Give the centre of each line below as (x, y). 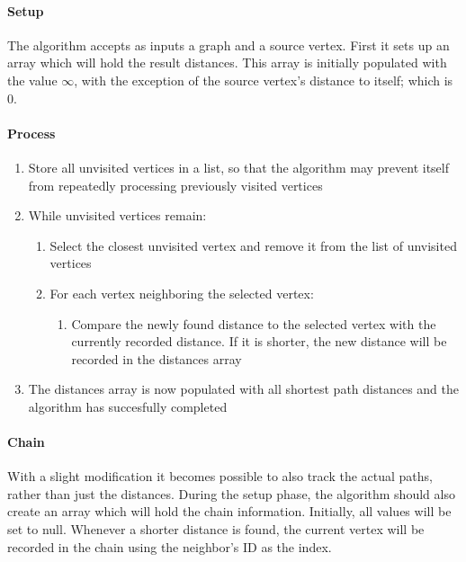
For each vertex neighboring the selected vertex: (182, 293)
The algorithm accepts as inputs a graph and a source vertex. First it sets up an (229, 45)
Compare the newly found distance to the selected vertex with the (254, 323)
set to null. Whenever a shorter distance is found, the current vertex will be (216, 529)
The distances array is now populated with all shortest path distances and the (244, 389)
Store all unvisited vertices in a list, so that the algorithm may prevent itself (238, 167)
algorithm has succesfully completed (128, 406)
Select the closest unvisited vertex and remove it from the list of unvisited (253, 245)
